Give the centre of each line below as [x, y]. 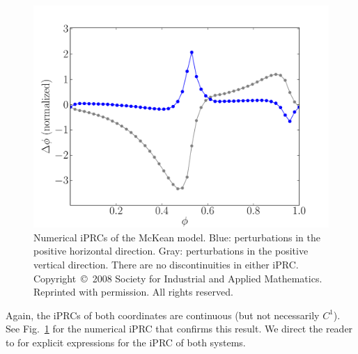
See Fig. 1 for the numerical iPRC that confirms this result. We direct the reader [179, 329]
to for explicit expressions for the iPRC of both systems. [126, 342]
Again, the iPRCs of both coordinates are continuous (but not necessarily [163, 315]
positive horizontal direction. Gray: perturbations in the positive [171, 251]
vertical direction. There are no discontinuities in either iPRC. [166, 265]
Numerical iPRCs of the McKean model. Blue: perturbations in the [177, 237]
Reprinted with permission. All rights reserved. [133, 292]
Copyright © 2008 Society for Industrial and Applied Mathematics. [178, 278]
